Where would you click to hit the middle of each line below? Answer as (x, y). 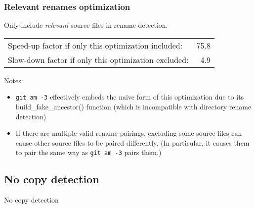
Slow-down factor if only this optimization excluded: (98, 59)
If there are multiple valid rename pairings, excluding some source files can (129, 133)
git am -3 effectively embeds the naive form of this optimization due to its (130, 97)
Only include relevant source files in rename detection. (86, 25)
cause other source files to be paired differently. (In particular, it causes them (132, 142)
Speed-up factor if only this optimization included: (95, 45)
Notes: (14, 80)
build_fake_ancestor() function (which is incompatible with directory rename (133, 107)
